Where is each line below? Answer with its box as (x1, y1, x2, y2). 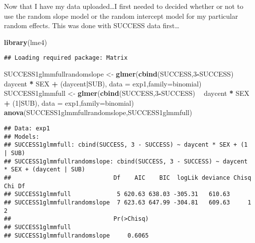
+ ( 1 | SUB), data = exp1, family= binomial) (4, 97, 134, 108)
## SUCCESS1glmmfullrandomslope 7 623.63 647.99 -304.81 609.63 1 (4, 199, 252, 206)
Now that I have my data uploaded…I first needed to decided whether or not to (4, 1, 244, 11)
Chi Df (4, 182, 25, 190)
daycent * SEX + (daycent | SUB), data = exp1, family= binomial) (4, 78, 202, 88)
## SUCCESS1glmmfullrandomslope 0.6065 (4, 232, 149, 239)
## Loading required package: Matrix (4, 54, 128, 62)
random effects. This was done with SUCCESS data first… (4, 20, 180, 31)
